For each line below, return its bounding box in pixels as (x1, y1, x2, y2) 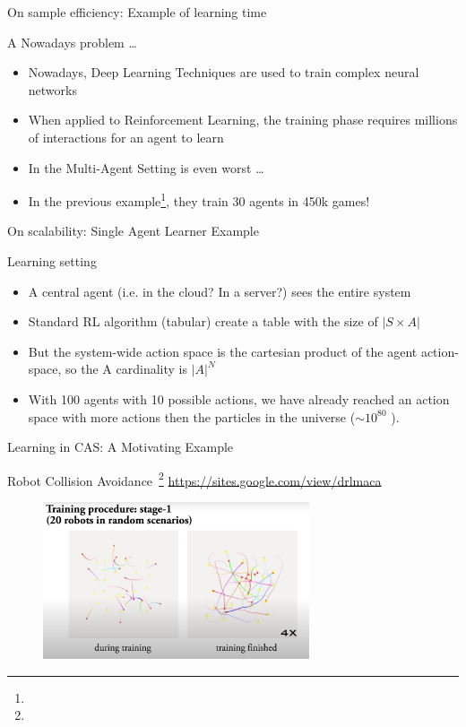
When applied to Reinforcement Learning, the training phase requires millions (28, 110, 458, 129)
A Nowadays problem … (7, 32, 137, 51)
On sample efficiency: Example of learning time (7, 3, 267, 21)
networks (28, 80, 77, 99)
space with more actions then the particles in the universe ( (28, 407, 356, 426)
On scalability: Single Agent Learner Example (7, 221, 259, 240)
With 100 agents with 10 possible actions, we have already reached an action (28, 389, 450, 408)
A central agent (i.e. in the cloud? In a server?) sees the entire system (28, 281, 411, 300)
